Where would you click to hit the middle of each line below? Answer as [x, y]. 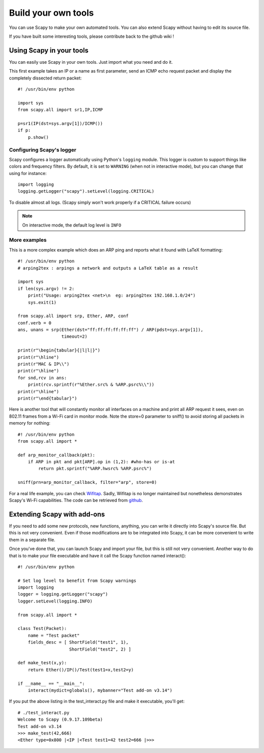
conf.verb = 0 [34, 323]
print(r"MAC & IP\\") [44, 364]
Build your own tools [51, 13]
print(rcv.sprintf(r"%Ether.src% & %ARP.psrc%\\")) [91, 385]
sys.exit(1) [42, 302]
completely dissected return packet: [45, 78]
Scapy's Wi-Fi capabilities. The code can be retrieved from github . [76, 501]
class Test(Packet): [42, 628]
